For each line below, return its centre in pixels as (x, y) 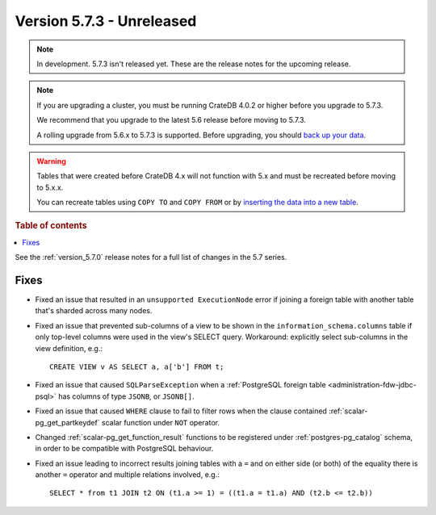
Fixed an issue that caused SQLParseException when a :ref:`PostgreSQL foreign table (180, 385)
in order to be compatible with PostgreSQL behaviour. (124, 449)
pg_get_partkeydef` (67, 422)
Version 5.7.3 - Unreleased (106, 21)
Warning (51, 161)
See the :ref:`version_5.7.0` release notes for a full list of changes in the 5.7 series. (151, 257)
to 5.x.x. (50, 187)
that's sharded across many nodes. (94, 311)
